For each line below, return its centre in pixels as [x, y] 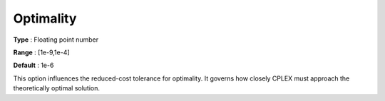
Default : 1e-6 [34, 65]
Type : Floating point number [56, 40]
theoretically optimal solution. [56, 88]
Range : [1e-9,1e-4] [42, 52]
